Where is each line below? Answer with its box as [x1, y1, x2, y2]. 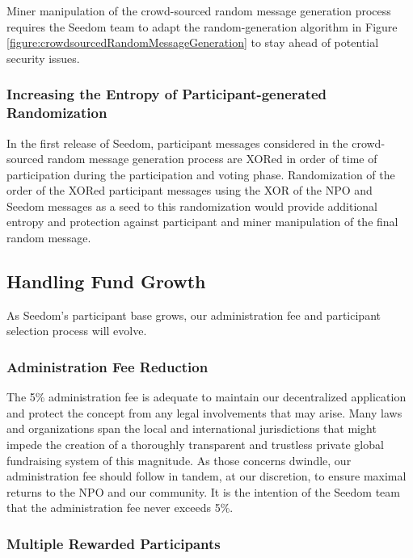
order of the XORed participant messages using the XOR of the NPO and [6, 182, 373, 199]
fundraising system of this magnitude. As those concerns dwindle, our [6, 451, 352, 468]
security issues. [6, 49, 80, 66]
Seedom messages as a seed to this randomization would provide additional [6, 197, 378, 214]
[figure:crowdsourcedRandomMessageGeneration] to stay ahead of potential [6, 34, 379, 51]
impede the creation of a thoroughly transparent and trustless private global [6, 436, 384, 453]
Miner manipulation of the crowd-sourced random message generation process [6, 2, 391, 19]
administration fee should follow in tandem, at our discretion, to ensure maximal [6, 468, 407, 485]
